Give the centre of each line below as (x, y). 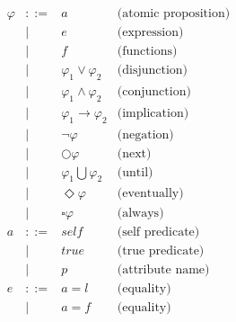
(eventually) (150, 194)
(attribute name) (163, 269)
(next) (134, 153)
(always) (140, 213)
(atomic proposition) (174, 14)
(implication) (153, 113)
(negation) (145, 134)
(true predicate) (161, 250)
